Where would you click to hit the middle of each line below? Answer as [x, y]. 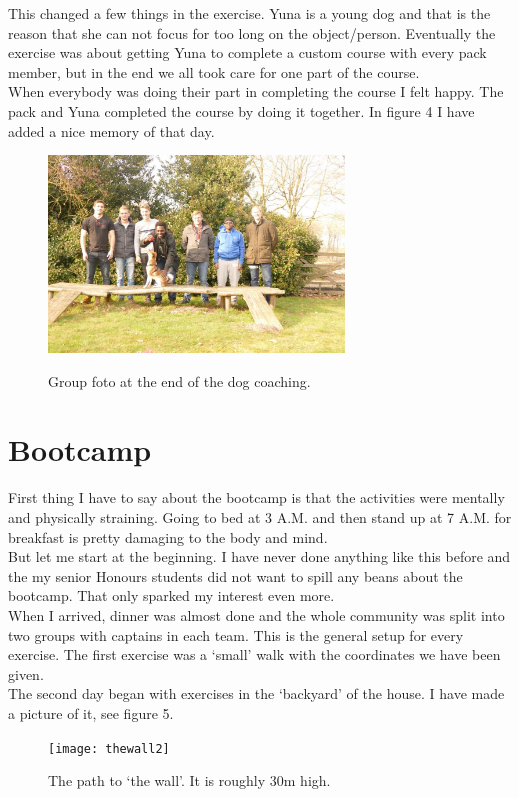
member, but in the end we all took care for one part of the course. [214, 71]
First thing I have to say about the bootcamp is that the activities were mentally [256, 497]
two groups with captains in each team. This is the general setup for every [236, 634]
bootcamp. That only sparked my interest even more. [171, 595]
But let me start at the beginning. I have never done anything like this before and [259, 556]
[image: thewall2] [109, 748]
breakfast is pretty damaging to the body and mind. [168, 536]
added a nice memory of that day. [111, 130]
